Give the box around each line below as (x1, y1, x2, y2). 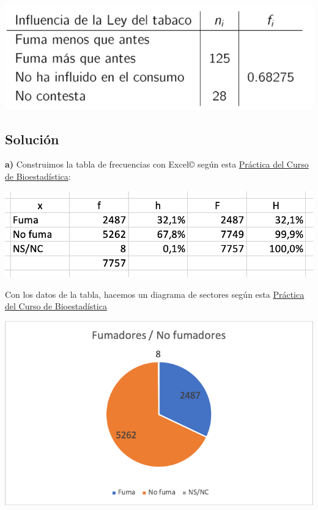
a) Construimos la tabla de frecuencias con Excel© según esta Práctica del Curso (5, 158, 309, 171)
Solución (5, 129, 59, 148)
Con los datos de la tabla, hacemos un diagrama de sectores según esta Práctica (5, 287, 305, 300)
